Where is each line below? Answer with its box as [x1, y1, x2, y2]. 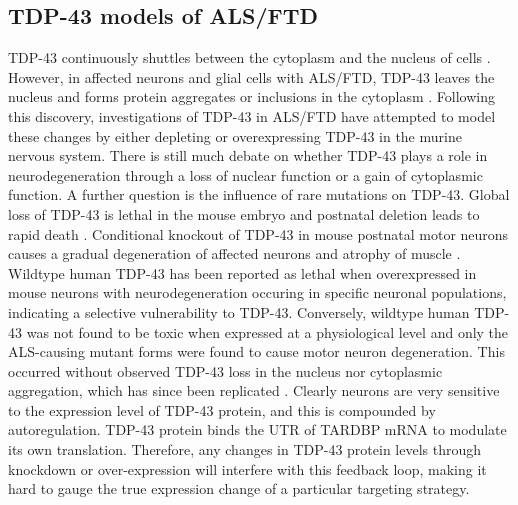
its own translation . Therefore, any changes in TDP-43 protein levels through [8, 439, 482, 460]
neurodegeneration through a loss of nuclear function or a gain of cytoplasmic [8, 164, 483, 185]
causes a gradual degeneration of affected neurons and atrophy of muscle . [8, 243, 461, 264]
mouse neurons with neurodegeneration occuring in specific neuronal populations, [8, 282, 507, 303]
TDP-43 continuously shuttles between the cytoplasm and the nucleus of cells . [8, 47, 491, 68]
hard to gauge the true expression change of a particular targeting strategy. [8, 478, 470, 499]
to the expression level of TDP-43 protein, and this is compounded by [8, 399, 436, 420]
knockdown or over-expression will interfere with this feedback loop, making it [8, 458, 487, 479]
